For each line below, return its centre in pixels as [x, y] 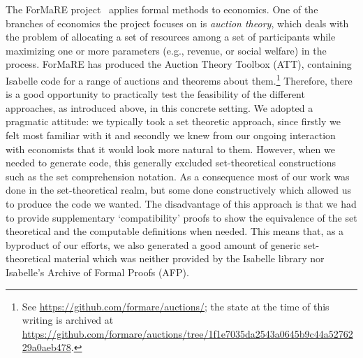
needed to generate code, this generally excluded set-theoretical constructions [171, 163]
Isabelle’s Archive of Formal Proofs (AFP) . [97, 272]
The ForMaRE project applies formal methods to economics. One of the [162, 9]
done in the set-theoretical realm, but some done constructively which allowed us [179, 190]
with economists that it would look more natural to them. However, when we [170, 149]
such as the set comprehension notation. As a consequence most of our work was [178, 176]
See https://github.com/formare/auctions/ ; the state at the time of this [176, 306]
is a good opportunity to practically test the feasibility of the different [155, 94]
